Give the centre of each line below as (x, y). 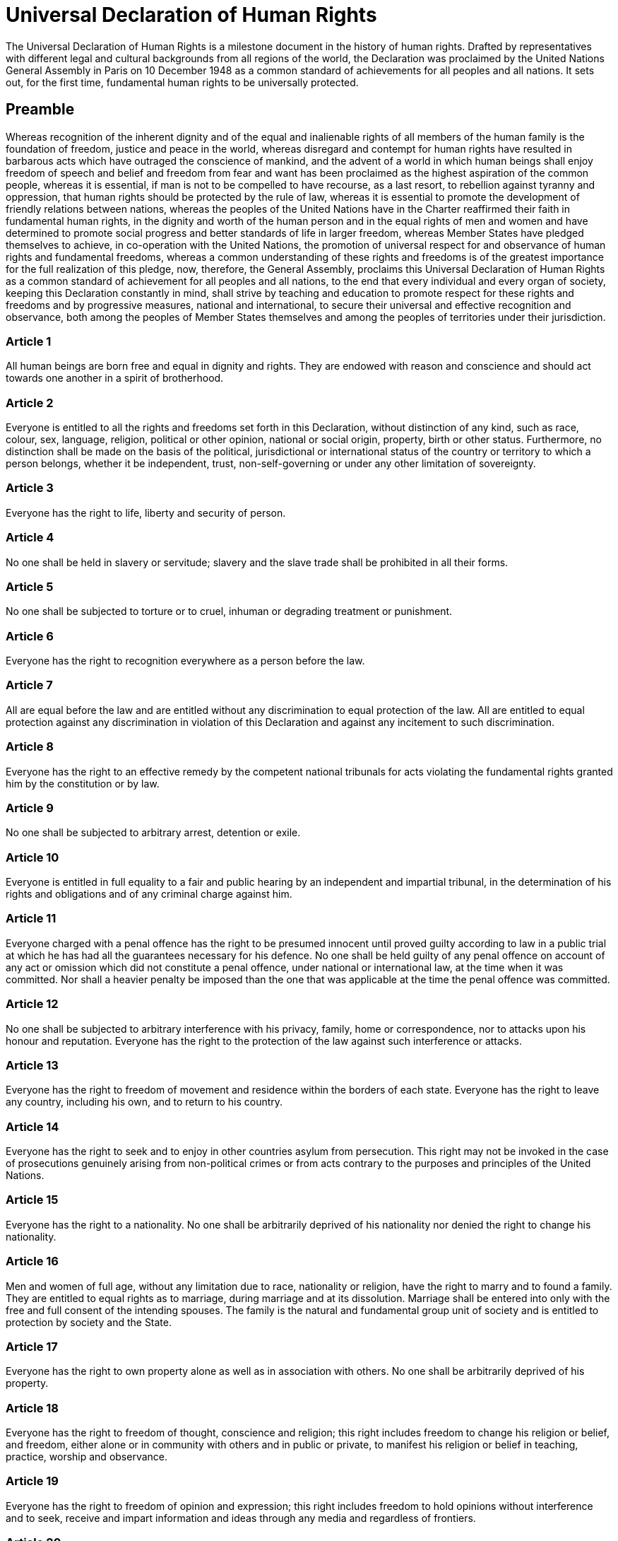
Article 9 (30, 808)
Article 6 (30, 636)
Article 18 (32, 1408)
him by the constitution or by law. (83, 783)
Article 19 (32, 1481)
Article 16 (32, 1261)
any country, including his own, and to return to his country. (144, 1102)
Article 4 (30, 538)
